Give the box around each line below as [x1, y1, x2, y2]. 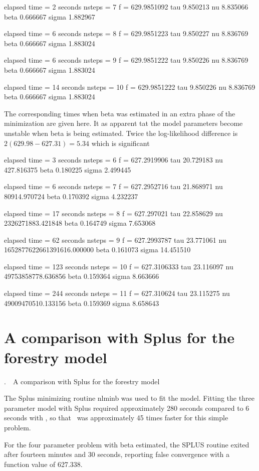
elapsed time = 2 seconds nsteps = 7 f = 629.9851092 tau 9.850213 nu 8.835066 [4, 2, 248, 12]
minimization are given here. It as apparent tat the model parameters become [4, 118, 243, 128]
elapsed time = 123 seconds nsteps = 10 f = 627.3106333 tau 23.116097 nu [4, 261, 233, 271]
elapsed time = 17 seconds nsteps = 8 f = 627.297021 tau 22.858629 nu [4, 208, 223, 218]
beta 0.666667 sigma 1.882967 [4, 11, 95, 22]
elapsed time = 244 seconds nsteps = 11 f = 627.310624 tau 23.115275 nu [4, 288, 230, 298]
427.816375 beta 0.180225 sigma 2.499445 [4, 164, 131, 175]
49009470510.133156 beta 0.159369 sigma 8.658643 [4, 297, 159, 308]
